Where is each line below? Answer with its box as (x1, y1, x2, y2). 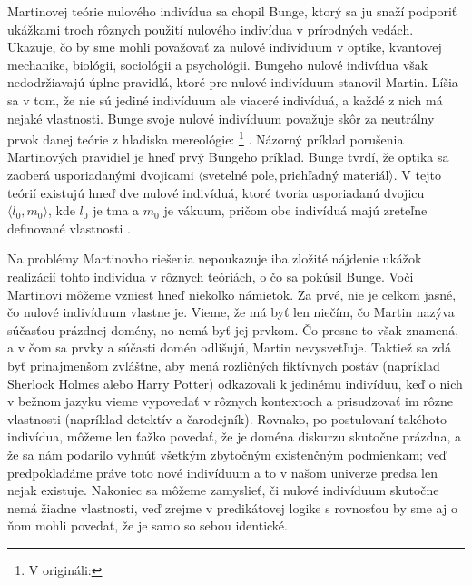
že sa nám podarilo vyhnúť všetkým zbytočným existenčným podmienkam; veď (7, 444, 447, 463)
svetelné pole (202, 170, 274, 183)
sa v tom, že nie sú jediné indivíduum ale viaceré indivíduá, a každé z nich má (7, 90, 443, 109)
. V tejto (393, 165, 441, 183)
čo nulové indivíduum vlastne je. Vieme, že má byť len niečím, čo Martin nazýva (7, 302, 455, 322)
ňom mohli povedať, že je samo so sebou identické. (7, 516, 288, 535)
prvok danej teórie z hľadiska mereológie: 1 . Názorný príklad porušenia (7, 127, 404, 148)
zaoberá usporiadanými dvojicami (7, 165, 194, 183)
